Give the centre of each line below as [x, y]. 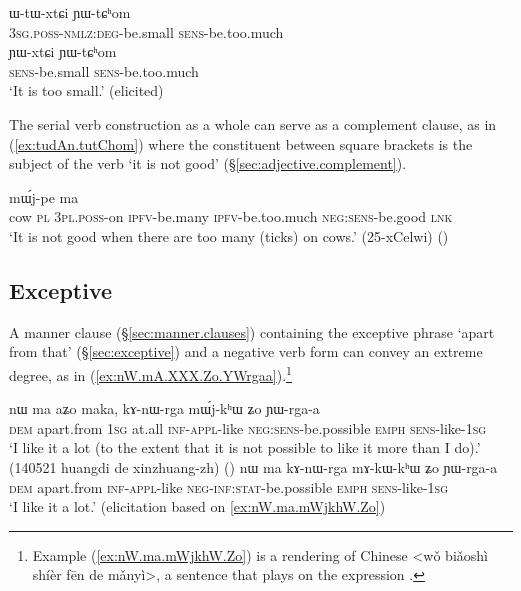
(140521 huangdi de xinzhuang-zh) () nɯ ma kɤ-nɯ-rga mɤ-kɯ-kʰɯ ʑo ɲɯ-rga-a [253, 466]
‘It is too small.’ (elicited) [86, 90]
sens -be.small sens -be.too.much [104, 70]
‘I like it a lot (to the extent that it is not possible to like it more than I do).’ [245, 447]
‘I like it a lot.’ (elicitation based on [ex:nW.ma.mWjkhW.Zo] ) [197, 506]
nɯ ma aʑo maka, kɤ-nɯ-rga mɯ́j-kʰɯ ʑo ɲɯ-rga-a [164, 408]
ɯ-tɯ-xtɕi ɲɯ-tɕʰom [70, 12]
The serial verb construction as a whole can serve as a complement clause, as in [253, 123]
